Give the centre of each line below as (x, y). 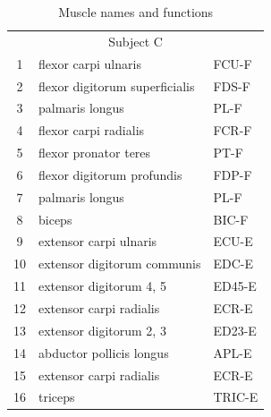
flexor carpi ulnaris (90, 63)
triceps (57, 397)
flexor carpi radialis (92, 130)
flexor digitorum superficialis (117, 85)
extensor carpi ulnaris (98, 241)
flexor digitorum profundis (110, 174)
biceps (55, 219)
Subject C (135, 41)
